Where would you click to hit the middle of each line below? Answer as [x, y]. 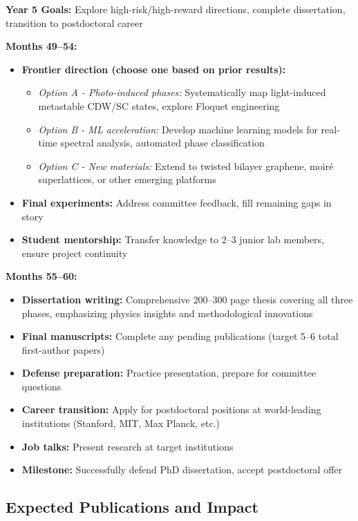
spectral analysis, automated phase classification [162, 143]
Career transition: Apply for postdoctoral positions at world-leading [171, 409]
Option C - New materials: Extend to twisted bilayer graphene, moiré [186, 165]
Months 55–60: [41, 276]
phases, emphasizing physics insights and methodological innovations [167, 313]
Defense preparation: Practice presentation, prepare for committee [169, 373]
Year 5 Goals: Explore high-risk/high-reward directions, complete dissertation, [176, 9]
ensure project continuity [75, 253]
